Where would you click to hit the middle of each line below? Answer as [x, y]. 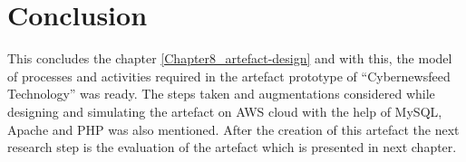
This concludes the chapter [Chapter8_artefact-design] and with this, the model [230, 58]
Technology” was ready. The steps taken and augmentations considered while [221, 94]
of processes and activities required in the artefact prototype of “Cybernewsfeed [229, 76]
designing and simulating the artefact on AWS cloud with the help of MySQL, [225, 111]
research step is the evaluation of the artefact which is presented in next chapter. [232, 147]
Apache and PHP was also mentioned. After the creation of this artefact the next [233, 129]
